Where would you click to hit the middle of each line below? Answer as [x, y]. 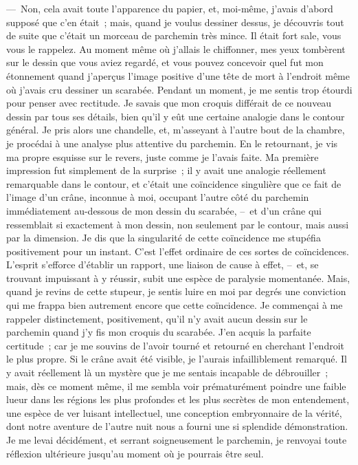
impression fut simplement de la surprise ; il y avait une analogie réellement [166, 170]
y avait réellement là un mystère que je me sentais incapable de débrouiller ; [167, 372]
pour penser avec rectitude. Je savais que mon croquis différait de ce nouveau [169, 103]
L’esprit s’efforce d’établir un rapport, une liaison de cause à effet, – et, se [163, 264]
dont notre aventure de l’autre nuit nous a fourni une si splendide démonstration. [177, 426]
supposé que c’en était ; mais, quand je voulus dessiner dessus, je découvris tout [175, 22]
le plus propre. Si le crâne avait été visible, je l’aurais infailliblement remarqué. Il [177, 359]
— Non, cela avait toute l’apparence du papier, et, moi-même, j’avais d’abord [170, 8]
